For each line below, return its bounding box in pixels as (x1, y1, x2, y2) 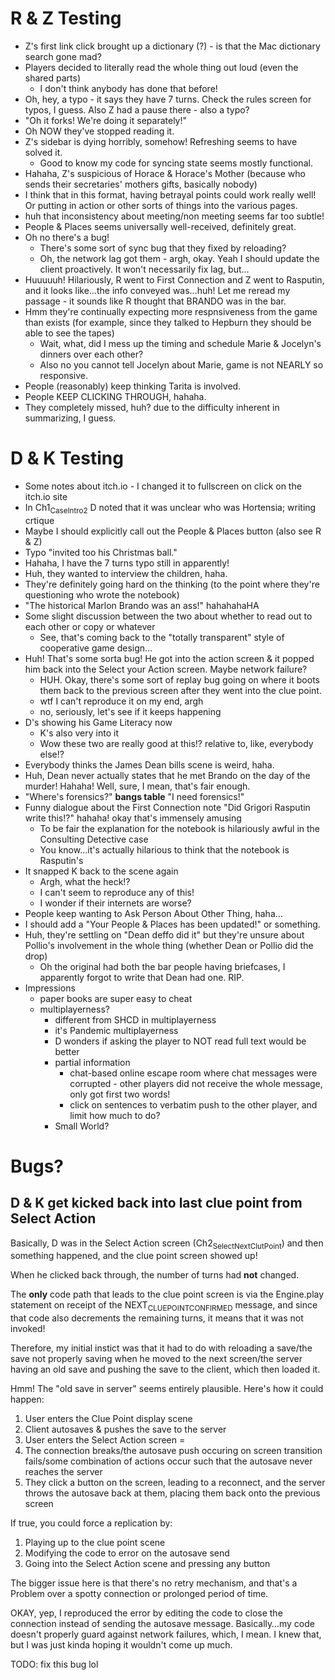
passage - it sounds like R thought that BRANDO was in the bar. (24, 295, 287, 307)
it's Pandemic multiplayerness (54, 1024, 179, 1036)
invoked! (10, 1323, 46, 1335)
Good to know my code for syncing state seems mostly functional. (39, 157, 313, 169)
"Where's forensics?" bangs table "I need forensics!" (24, 790, 245, 802)
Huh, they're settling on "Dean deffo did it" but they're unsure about (24, 928, 305, 941)
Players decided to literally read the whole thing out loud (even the (24, 61, 299, 73)
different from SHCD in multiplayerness (54, 1013, 217, 1026)
